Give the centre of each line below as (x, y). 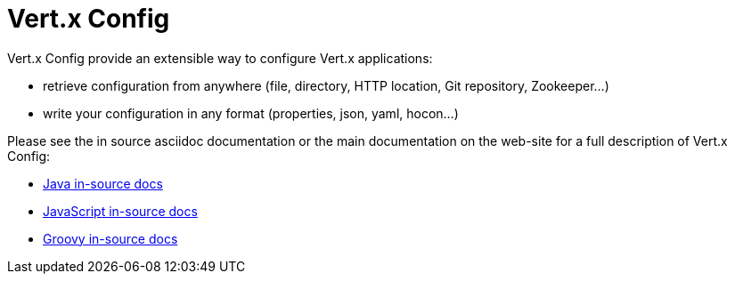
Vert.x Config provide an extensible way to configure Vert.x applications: (220, 58)
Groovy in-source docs (110, 238)
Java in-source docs (103, 183)
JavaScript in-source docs (120, 211)
